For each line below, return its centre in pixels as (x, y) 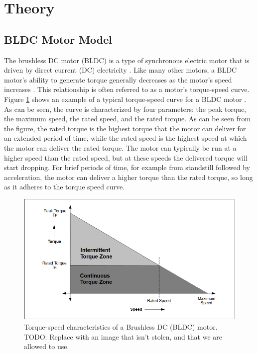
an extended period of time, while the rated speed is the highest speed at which (126, 138)
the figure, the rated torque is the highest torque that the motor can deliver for (125, 128)
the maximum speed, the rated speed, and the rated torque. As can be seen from (128, 119)
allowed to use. (47, 346)
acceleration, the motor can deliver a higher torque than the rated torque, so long (128, 177)
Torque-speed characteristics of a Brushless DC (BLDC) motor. (121, 327)
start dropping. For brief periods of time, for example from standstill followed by (127, 167)
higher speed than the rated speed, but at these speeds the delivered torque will (126, 157)
